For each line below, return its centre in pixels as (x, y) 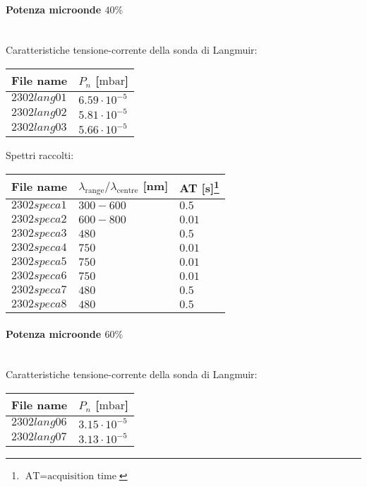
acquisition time (82, 476)
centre (127, 191)
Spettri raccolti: (40, 154)
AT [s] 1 (199, 186)
